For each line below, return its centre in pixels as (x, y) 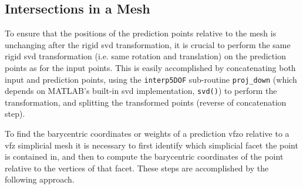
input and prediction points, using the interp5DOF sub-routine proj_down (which (151, 79)
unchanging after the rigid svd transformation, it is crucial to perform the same (148, 44)
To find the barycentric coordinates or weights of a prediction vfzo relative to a (147, 134)
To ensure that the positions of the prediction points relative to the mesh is (141, 33)
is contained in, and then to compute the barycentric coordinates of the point (144, 156)
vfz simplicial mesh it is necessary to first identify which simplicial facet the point (151, 145)
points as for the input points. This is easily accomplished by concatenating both (150, 67)
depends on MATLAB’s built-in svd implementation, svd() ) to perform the (141, 91)
